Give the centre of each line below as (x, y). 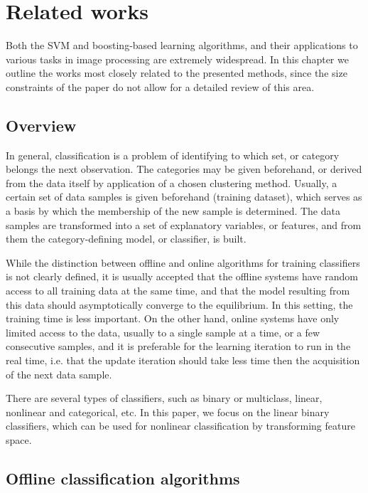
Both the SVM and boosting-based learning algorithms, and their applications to (182, 45)
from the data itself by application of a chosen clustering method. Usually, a (172, 182)
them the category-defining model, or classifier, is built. (126, 239)
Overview (41, 125)
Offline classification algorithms (123, 478)
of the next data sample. (59, 374)
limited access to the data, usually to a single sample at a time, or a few (163, 332)
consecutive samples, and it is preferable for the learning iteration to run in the (178, 346)
